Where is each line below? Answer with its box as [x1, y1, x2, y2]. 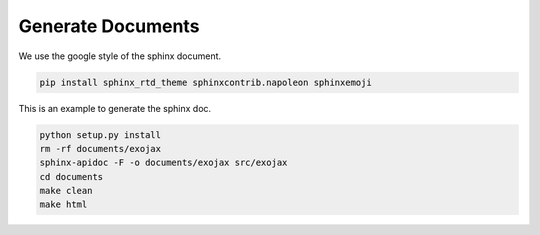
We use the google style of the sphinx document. [18, 50, 222, 62]
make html [39, 199, 88, 210]
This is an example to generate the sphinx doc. [18, 102, 212, 114]
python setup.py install [39, 129, 162, 140]
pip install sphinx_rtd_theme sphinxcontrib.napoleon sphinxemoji [39, 76, 372, 88]
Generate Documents [18, 15, 200, 37]
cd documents [39, 171, 104, 182]
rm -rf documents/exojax [39, 143, 162, 154]
